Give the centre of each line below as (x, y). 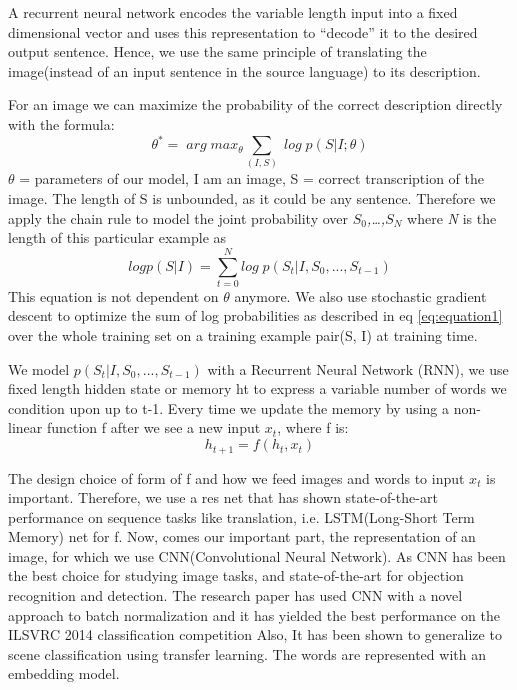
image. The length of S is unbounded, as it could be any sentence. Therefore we (252, 197)
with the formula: (61, 123)
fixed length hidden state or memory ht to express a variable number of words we (257, 388)
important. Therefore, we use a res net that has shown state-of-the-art (223, 497)
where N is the (452, 217)
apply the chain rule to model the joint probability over (178, 217)
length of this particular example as (117, 237)
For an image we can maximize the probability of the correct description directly (255, 104)
